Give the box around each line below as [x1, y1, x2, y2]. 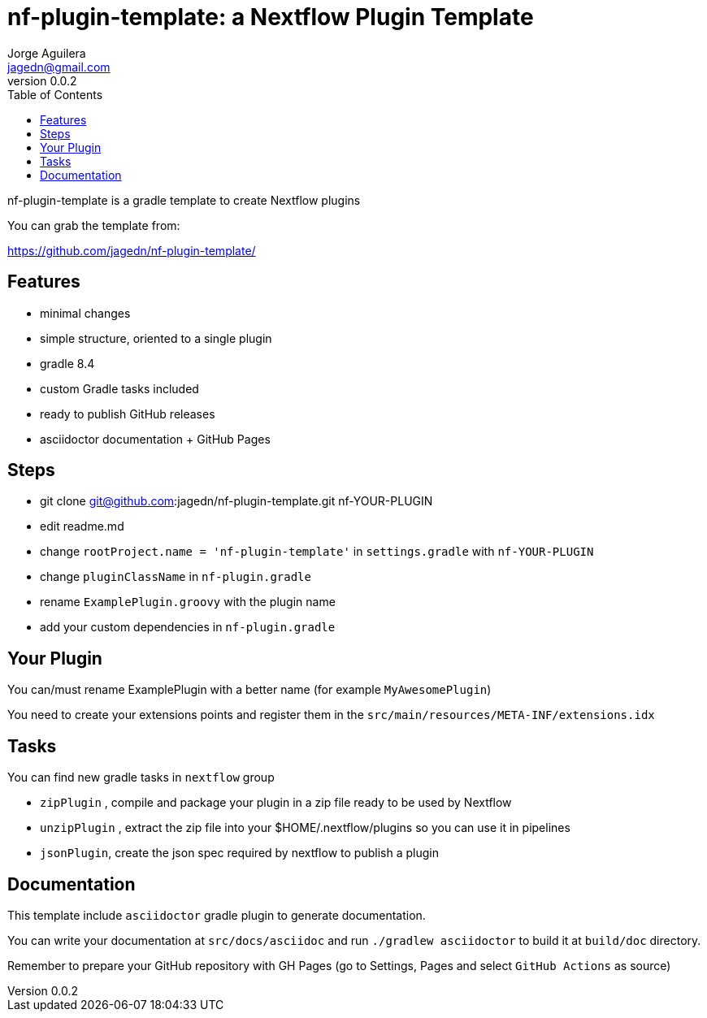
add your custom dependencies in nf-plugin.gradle [40, 620, 336, 635]
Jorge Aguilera [7, 45, 86, 60]
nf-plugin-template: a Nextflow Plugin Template [7, 3, 534, 31]
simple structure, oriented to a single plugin [40, 331, 272, 345]
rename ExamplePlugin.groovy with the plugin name [40, 595, 336, 609]
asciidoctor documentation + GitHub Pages [40, 431, 271, 446]
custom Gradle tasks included [40, 381, 199, 396]
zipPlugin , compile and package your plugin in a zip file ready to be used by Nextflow [40, 795, 512, 810]
